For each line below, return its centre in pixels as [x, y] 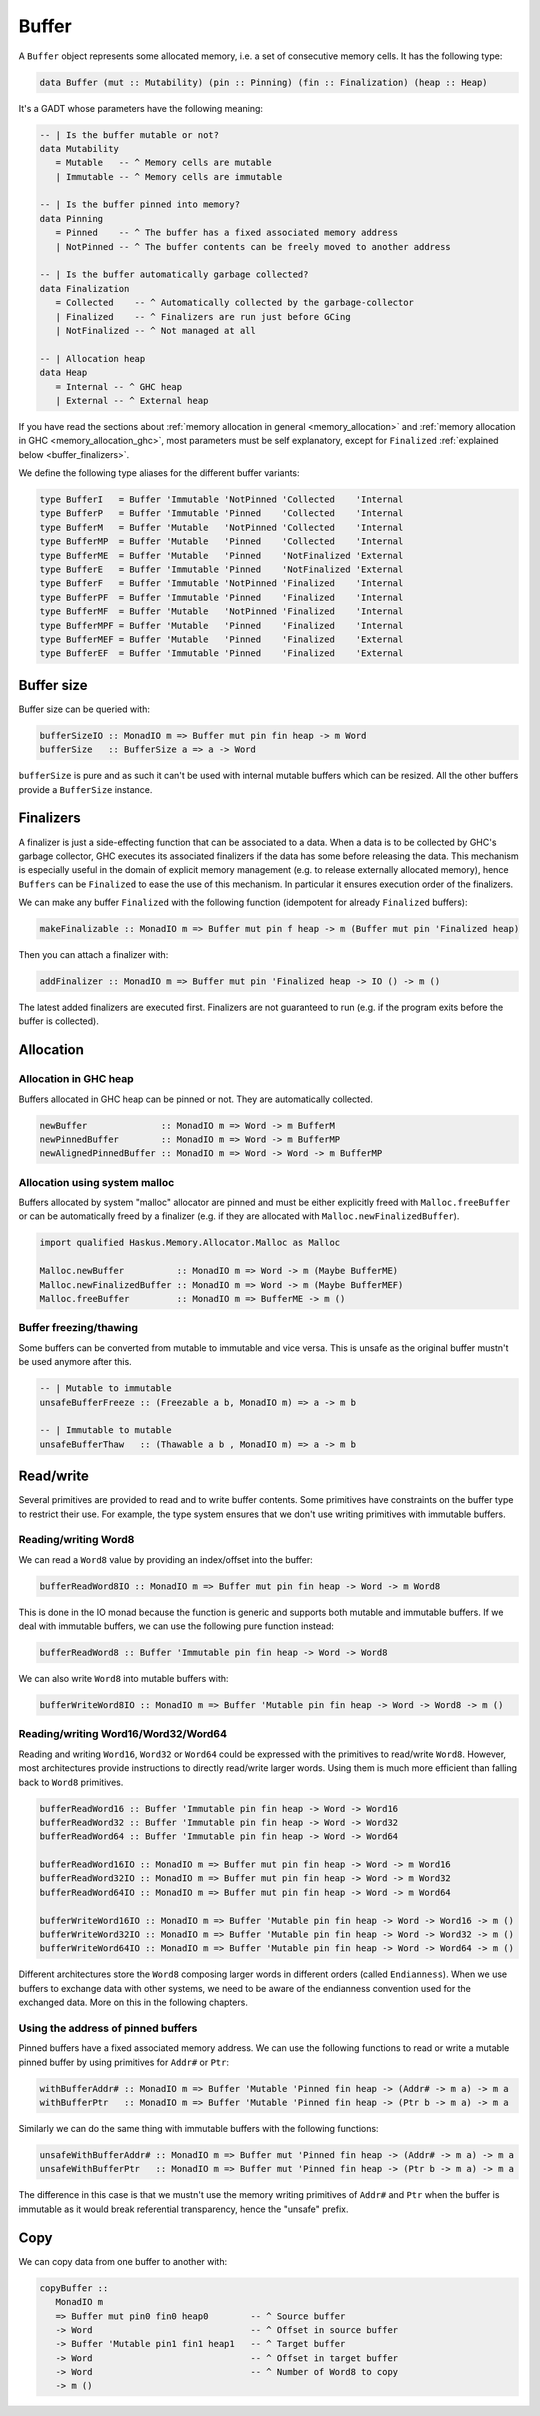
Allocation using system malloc [96, 1182]
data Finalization [84, 288]
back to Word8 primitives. [71, 1782]
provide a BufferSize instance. [85, 789]
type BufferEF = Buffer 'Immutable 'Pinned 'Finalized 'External [221, 653]
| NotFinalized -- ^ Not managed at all [156, 330]
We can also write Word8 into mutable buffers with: [123, 1679]
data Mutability [79, 148]
